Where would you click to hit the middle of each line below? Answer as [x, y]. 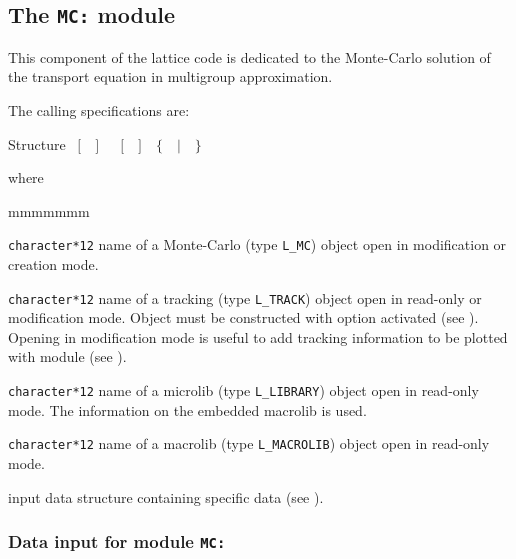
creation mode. [53, 264]
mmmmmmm [49, 210]
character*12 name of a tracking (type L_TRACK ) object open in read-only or [245, 297]
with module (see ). [67, 356]
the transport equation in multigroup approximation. [170, 76]
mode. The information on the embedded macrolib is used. [187, 409]
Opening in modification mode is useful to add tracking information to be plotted [258, 336]
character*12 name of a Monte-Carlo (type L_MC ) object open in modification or [257, 244]
